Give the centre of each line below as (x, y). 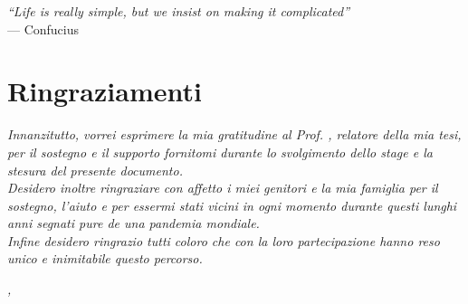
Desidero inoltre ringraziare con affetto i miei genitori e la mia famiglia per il (223, 188)
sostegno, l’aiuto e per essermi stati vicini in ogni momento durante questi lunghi (232, 205)
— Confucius (43, 28)
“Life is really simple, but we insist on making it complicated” (179, 11)
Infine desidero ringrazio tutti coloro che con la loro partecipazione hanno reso (224, 240)
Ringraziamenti (105, 91)
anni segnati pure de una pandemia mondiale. (134, 223)
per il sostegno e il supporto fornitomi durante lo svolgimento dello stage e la (220, 152)
